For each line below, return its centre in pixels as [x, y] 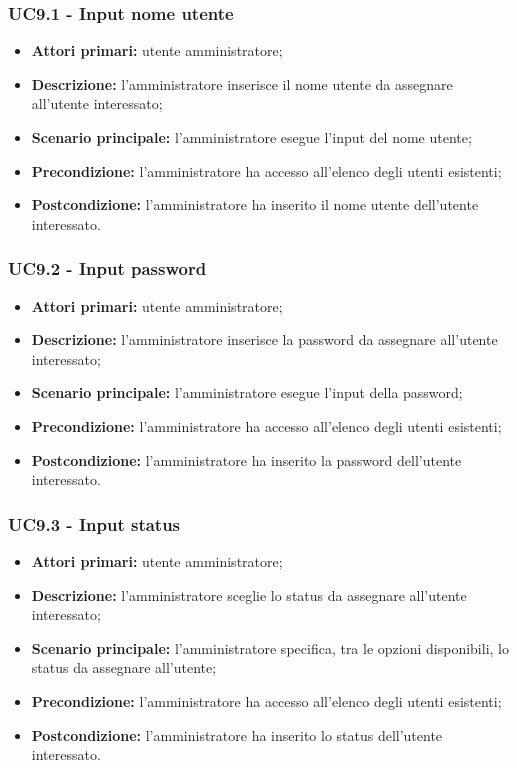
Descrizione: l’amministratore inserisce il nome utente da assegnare [242, 83]
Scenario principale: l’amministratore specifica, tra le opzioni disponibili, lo [270, 647]
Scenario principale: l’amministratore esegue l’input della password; [247, 392]
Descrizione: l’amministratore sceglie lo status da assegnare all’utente [249, 594]
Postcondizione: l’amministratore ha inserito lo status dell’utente [237, 734]
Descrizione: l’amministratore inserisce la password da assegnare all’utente [264, 339]
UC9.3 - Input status [94, 523]
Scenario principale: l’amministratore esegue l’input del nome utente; [251, 137]
